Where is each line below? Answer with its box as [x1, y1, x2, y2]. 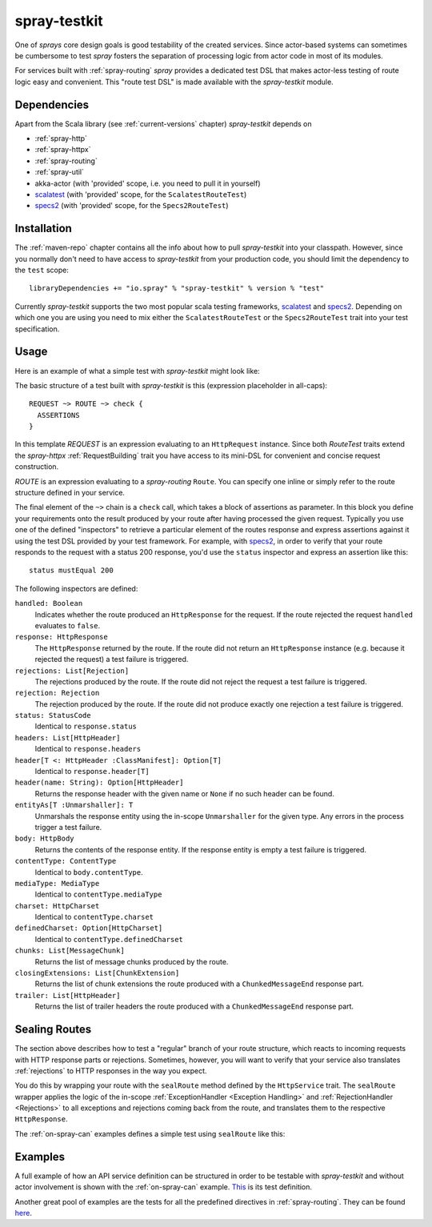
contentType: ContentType [14, 856, 117, 866]
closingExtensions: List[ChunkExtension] [14, 968, 180, 978]
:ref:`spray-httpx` [34, 145, 91, 154]
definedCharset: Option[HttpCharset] [14, 924, 163, 932]
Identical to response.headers [34, 744, 142, 754]
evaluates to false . [34, 620, 100, 630]
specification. [14, 324, 60, 334]
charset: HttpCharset [14, 901, 100, 910]
